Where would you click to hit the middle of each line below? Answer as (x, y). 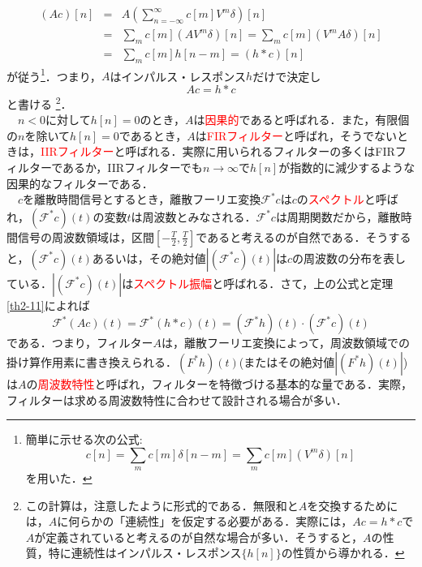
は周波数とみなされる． (194, 216)
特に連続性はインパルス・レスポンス (145, 553)
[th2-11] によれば (48, 305)
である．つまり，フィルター (80, 343)
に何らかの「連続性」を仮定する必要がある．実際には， (205, 521)
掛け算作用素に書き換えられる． (92, 361)
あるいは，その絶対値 (149, 258)
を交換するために (353, 505)
